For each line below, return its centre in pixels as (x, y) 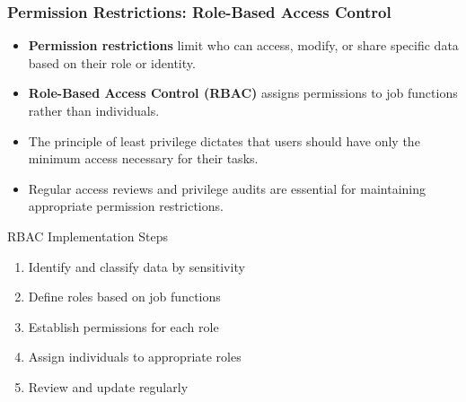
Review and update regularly (108, 386)
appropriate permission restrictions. (126, 206)
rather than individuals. (94, 110)
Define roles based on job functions (124, 297)
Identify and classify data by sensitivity (136, 266)
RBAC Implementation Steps (88, 236)
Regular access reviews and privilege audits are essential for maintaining (227, 188)
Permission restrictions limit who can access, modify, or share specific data (243, 45)
